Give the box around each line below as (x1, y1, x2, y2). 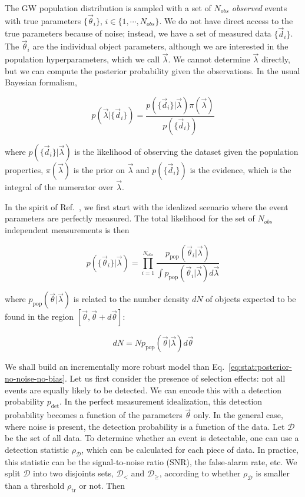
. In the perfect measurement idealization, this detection (59, 395, 263, 407)
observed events (231, 2, 287, 14)
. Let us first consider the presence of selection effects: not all (65, 372, 286, 384)
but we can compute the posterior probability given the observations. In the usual (5, 64, 300, 77)
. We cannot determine (168, 53, 250, 65)
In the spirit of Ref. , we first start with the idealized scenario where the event (5, 200, 289, 213)
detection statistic (5, 443, 69, 455)
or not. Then (79, 479, 125, 492)
